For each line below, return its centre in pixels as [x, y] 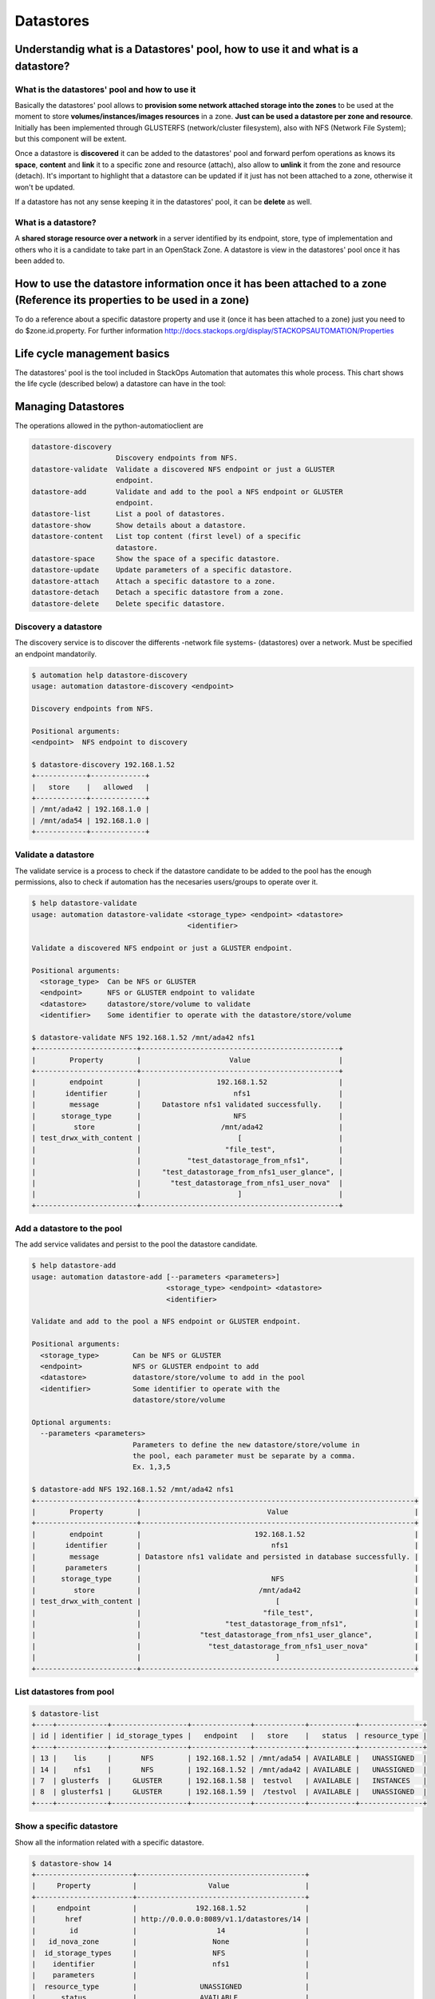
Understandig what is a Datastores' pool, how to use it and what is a [187, 49]
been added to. [40, 261]
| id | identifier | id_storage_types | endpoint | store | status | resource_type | [229, 1736]
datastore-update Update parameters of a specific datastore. [162, 570]
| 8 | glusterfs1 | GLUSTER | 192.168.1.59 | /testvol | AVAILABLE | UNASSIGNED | [229, 1792]
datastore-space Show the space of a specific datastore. [156, 559]
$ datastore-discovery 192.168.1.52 [103, 764]
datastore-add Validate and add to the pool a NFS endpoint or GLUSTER [187, 491]
